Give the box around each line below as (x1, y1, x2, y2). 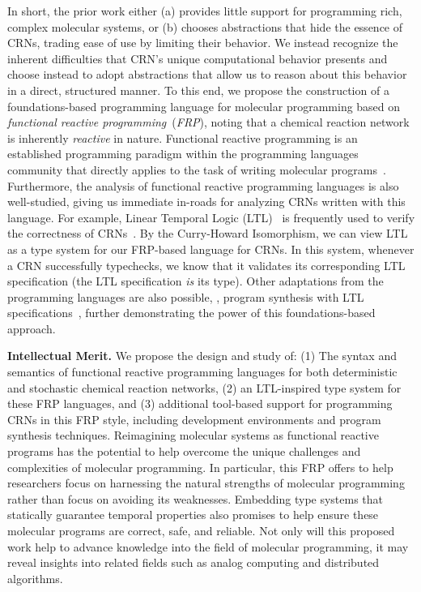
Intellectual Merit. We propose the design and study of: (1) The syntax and (7, 347, 397, 364)
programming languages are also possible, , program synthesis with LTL (7, 288, 364, 305)
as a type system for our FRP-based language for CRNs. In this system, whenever (7, 240, 415, 257)
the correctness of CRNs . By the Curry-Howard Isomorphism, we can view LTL (7, 225, 408, 242)
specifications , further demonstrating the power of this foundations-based (7, 304, 376, 321)
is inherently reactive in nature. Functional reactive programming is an (7, 129, 358, 146)
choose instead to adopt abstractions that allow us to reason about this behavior (7, 66, 407, 83)
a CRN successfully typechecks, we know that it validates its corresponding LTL (7, 256, 406, 273)
